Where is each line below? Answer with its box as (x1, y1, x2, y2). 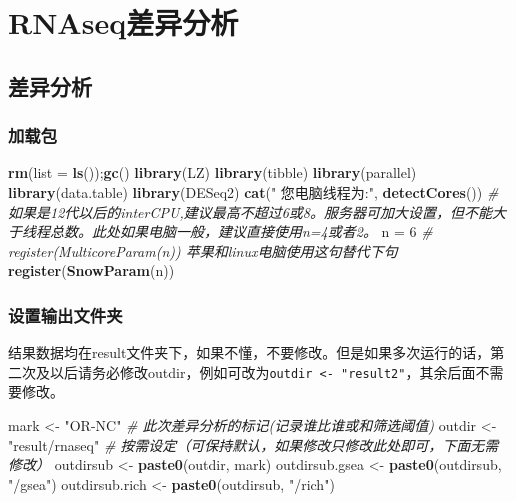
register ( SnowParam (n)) (8, 260, 175, 281)
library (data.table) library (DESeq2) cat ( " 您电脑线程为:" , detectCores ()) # (8, 181, 499, 202)
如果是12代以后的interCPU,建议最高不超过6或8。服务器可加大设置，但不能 (8, 201, 492, 222)
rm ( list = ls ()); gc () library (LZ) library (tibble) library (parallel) (8, 162, 417, 183)
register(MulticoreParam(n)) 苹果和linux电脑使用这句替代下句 (8, 240, 398, 261)
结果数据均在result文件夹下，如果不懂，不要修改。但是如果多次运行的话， (8, 342, 491, 363)
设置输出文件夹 (8, 302, 123, 327)
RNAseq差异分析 (8, 2, 239, 43)
